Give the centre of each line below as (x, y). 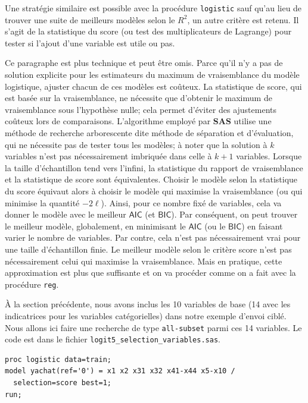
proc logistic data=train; (58, 359)
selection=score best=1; (62, 383)
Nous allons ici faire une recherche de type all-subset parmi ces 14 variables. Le (153, 327)
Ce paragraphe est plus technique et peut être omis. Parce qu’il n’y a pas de (144, 63)
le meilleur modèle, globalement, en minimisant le (95, 226)
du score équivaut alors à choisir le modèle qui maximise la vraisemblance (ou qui (154, 191)
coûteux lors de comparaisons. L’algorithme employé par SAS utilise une (138, 121)
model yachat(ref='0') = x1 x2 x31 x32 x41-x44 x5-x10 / (120, 371)
